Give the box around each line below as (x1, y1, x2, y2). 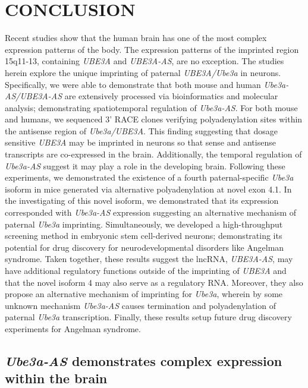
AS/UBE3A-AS (5, 90, 62, 102)
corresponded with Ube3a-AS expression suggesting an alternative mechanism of (5, 206, 297, 219)
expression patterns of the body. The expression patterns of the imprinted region (5, 43, 299, 55)
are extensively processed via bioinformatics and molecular (64, 90, 278, 102)
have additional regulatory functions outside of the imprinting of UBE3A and (5, 264, 287, 276)
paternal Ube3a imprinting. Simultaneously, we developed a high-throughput (5, 217, 283, 230)
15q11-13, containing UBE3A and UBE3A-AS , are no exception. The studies (5, 55, 284, 67)
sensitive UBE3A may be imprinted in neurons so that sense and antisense (5, 136, 276, 149)
